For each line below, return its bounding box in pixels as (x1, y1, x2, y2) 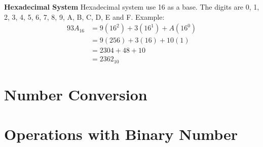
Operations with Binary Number (4, 124, 238, 144)
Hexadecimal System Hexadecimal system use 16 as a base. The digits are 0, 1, (4, 2, 259, 12)
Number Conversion (4, 84, 147, 104)
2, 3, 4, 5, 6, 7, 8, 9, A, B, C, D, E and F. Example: (4, 11, 165, 22)
